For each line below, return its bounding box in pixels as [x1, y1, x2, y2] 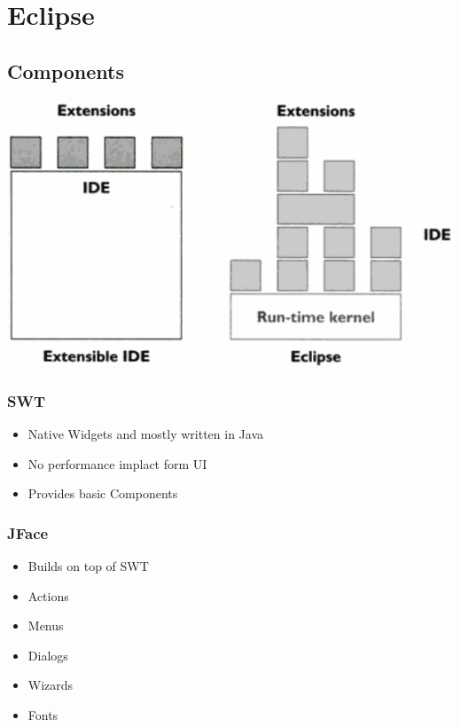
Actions [27, 586, 69, 605]
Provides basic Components [27, 484, 178, 503]
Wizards [27, 676, 74, 694]
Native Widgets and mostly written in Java [27, 424, 264, 442]
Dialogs [27, 645, 68, 664]
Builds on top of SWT [27, 556, 149, 575]
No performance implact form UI [27, 454, 207, 473]
